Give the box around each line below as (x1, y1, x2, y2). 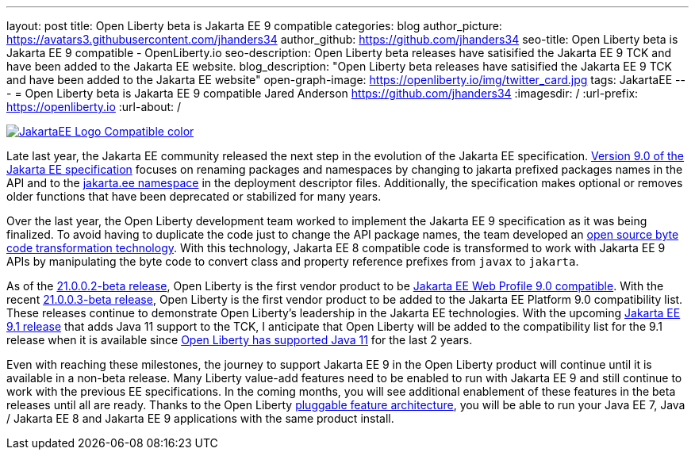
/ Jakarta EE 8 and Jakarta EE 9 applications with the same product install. (6, 412, 394, 425)
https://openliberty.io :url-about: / (6, 100, 182, 113)
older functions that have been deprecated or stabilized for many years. (6, 190, 382, 203)
